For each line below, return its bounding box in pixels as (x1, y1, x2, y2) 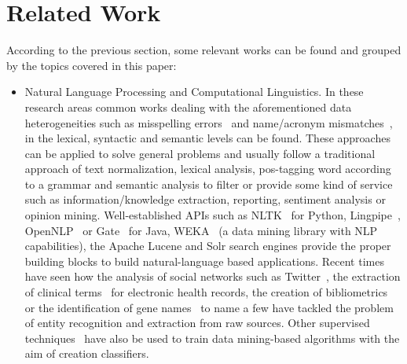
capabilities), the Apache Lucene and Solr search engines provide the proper (24, 237, 391, 254)
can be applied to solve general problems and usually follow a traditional (24, 145, 376, 161)
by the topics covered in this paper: (6, 57, 177, 73)
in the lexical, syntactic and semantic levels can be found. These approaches (24, 130, 390, 146)
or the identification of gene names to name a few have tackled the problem (24, 299, 394, 315)
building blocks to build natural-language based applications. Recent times (24, 252, 384, 269)
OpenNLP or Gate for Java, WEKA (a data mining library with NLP (24, 222, 378, 238)
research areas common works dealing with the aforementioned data (24, 98, 352, 115)
